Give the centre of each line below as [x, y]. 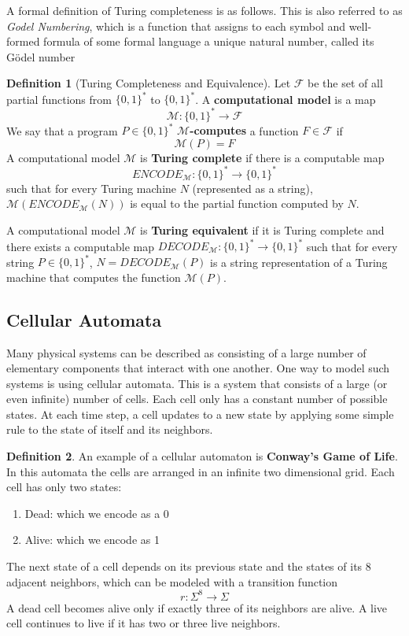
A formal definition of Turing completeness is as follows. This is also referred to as [204, 10]
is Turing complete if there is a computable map [262, 157]
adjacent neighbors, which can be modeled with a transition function [172, 581]
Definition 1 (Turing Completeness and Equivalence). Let [149, 83]
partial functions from [59, 99]
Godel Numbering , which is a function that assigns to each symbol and [176, 26]
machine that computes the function [94, 277]
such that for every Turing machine [92, 188]
